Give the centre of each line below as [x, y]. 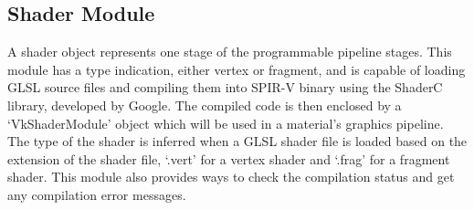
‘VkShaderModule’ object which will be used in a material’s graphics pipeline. [226, 123]
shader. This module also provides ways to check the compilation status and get [231, 177]
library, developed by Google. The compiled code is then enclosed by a [205, 105]
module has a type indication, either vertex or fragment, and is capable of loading [237, 69]
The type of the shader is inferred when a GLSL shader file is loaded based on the [237, 141]
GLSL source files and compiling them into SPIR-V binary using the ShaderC [225, 87]
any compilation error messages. [97, 194]
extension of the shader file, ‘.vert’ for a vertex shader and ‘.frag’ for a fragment [229, 158]
